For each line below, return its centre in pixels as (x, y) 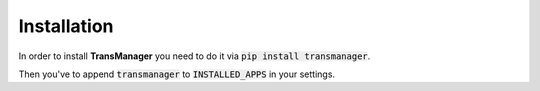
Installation (66, 26)
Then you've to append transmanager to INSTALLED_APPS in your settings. (176, 74)
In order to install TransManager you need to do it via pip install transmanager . (194, 56)
